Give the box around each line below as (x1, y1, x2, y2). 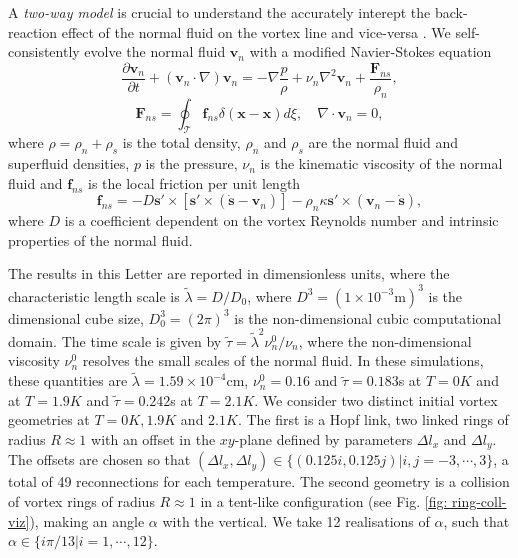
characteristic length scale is (8, 285, 180, 306)
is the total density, (122, 132, 241, 153)
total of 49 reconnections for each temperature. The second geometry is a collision (8, 471, 510, 492)
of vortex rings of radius (8, 491, 155, 512)
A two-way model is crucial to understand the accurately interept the (8, 2, 431, 22)
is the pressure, (145, 153, 238, 174)
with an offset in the (91, 429, 216, 449)
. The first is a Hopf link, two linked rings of (237, 409, 509, 430)
